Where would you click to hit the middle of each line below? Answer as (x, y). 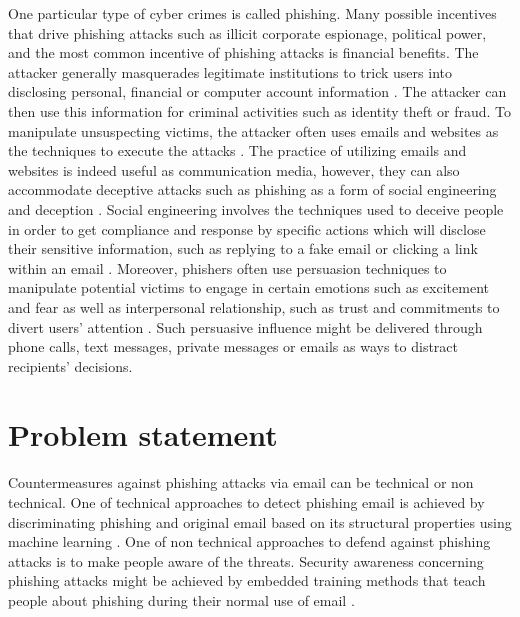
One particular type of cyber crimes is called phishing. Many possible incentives (252, 13)
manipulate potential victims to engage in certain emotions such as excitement (248, 287)
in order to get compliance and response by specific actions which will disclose (247, 228)
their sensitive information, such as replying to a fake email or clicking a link (243, 248)
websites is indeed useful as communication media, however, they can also (234, 169)
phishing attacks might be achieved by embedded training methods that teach (247, 580)
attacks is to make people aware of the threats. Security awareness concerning (246, 560)
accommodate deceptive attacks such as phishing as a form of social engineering (252, 189)
